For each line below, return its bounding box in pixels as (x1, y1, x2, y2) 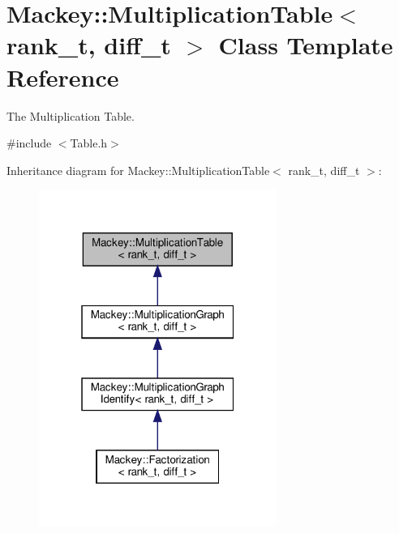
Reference (6, 60, 119, 93)
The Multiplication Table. (6, 107, 135, 124)
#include (6, 134, 52, 151)
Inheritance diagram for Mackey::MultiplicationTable (6, 161, 270, 178)
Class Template (218, 28, 393, 62)
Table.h (70, 134, 108, 151)
